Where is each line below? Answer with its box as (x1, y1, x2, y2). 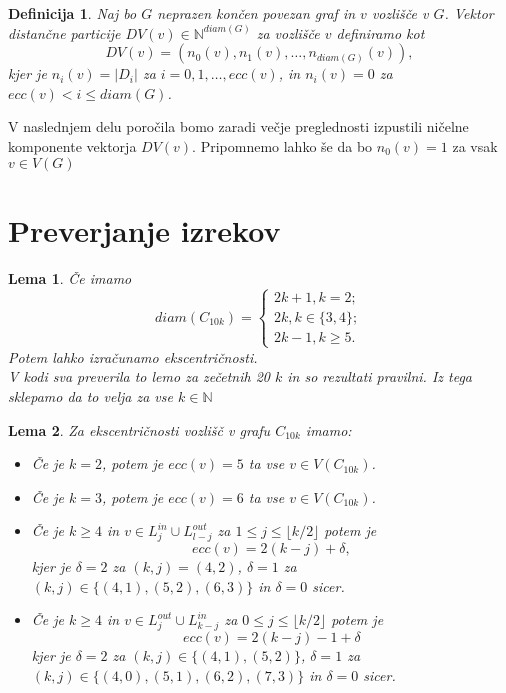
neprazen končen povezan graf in (157, 3, 356, 23)
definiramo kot (336, 22, 425, 43)
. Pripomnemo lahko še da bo (192, 135, 373, 156)
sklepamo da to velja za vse (8, 386, 173, 407)
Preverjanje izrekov (8, 209, 281, 250)
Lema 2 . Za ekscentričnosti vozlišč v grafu (8, 419, 271, 440)
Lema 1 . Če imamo (8, 267, 132, 288)
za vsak (452, 135, 498, 156)
